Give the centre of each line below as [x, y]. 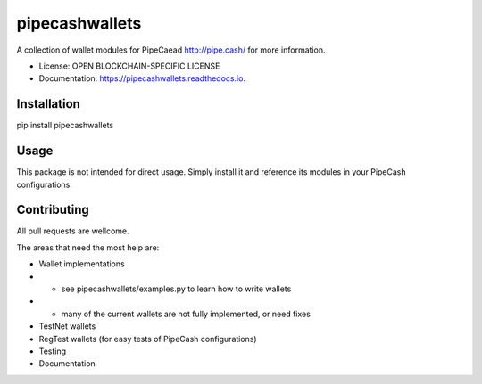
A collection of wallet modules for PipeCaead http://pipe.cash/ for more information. [171, 50]
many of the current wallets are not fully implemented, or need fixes [186, 314]
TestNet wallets [67, 326]
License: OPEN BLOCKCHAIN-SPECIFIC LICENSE [129, 66]
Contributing [53, 210]
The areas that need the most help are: [88, 247]
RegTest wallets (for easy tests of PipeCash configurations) [148, 339]
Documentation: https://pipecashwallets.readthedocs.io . [142, 78]
